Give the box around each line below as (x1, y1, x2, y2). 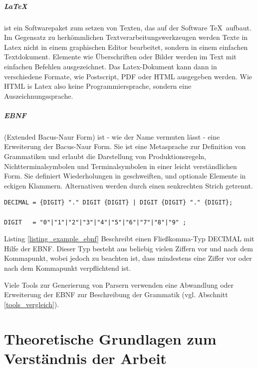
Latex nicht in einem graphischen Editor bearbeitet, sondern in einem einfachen (4, 41, 248, 52)
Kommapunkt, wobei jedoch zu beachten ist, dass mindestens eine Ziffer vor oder (4, 253, 252, 263)
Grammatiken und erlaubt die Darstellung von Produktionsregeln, (4, 151, 206, 162)
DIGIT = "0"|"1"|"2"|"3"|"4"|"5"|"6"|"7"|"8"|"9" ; (4, 218, 187, 226)
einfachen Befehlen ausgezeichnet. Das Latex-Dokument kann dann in (4, 61, 217, 71)
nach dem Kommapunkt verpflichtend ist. (4, 263, 131, 273)
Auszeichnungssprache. (4, 90, 73, 101)
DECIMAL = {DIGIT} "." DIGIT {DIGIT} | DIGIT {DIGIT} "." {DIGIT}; (4, 199, 233, 206)
